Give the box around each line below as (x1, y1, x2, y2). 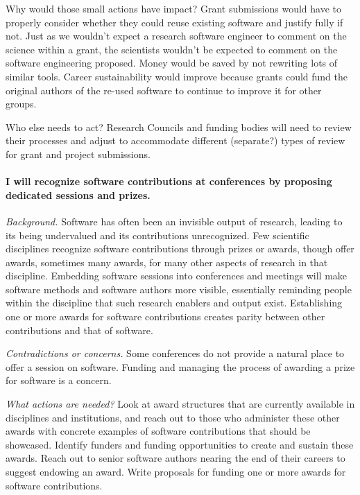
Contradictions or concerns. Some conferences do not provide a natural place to (6, 346, 345, 361)
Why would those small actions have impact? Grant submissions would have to (6, 1, 342, 15)
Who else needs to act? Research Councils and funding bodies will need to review (6, 119, 352, 134)
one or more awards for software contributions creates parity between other (6, 309, 325, 324)
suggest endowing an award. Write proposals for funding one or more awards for (6, 464, 346, 479)
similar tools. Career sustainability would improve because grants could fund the (6, 69, 348, 83)
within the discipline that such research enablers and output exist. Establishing (6, 295, 343, 310)
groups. (6, 96, 37, 111)
